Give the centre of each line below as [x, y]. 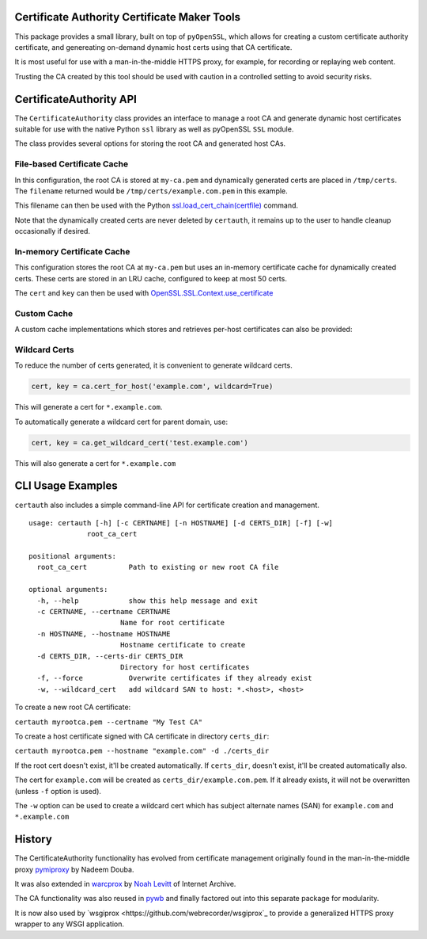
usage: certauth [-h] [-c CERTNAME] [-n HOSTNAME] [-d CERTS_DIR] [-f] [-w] [181, 523]
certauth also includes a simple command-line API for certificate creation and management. [167, 505]
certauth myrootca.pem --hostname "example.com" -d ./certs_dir [142, 751]
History [34, 840]
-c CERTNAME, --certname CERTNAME [104, 612]
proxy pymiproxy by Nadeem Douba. [74, 869]
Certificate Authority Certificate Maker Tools [128, 17]
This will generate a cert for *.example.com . [89, 407]
